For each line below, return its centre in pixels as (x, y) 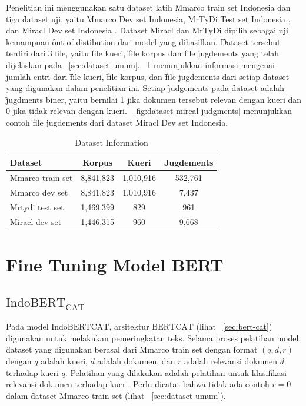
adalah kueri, (64, 360)
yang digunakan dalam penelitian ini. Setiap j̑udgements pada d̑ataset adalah (145, 88)
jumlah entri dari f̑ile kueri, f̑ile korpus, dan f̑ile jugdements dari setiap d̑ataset (148, 76)
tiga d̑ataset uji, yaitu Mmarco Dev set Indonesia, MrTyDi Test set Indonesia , (148, 19)
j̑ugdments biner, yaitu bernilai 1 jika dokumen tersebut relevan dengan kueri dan (154, 99)
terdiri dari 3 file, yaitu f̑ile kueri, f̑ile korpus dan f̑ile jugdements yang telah (142, 53)
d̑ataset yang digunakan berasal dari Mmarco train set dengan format (132, 349)
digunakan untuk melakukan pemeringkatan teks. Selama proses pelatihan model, (154, 338)
